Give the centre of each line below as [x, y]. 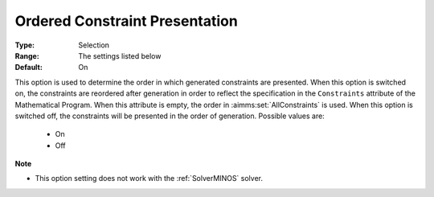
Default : [29, 68]
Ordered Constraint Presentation [127, 21]
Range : [27, 55]
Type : [25, 45]
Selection [94, 45]
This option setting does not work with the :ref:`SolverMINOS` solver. [149, 179]
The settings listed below [120, 55]
